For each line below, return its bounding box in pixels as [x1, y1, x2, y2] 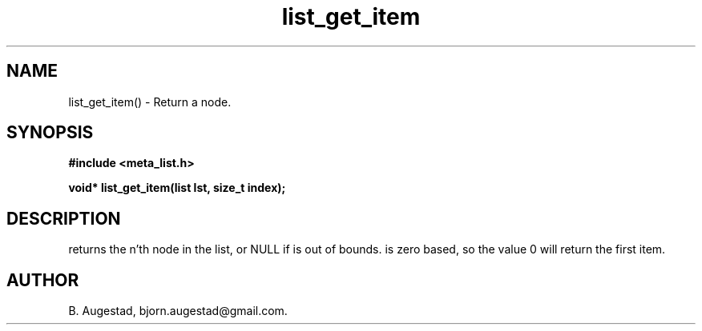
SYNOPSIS [6, 122, 94, 143]
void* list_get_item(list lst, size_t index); [68, 181, 286, 195]
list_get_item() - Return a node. [68, 94, 232, 109]
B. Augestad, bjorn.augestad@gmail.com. [68, 304, 288, 318]
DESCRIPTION [6, 208, 121, 229]
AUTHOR [6, 269, 79, 290]
